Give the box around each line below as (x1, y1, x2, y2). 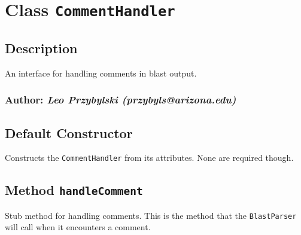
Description (5, 38, 78, 57)
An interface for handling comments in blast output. (5, 66, 197, 79)
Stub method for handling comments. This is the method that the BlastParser (5, 209, 297, 221)
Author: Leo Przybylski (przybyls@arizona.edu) (5, 92, 236, 107)
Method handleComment (5, 181, 143, 199)
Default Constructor (5, 123, 133, 142)
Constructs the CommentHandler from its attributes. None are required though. (5, 151, 294, 164)
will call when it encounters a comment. (5, 221, 151, 233)
